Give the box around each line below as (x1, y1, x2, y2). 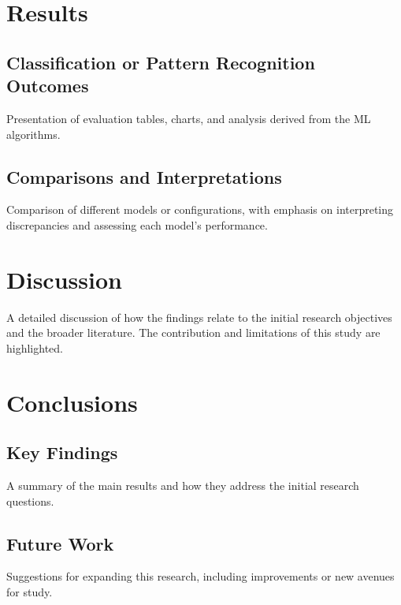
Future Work (6, 531, 114, 555)
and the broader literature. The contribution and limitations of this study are (6, 324, 381, 341)
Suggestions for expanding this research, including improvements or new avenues (6, 568, 395, 584)
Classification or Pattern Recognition (6, 50, 315, 74)
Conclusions (6, 386, 138, 418)
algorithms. (6, 125, 61, 142)
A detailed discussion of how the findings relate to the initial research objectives (6, 308, 392, 325)
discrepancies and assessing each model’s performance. (6, 216, 268, 233)
